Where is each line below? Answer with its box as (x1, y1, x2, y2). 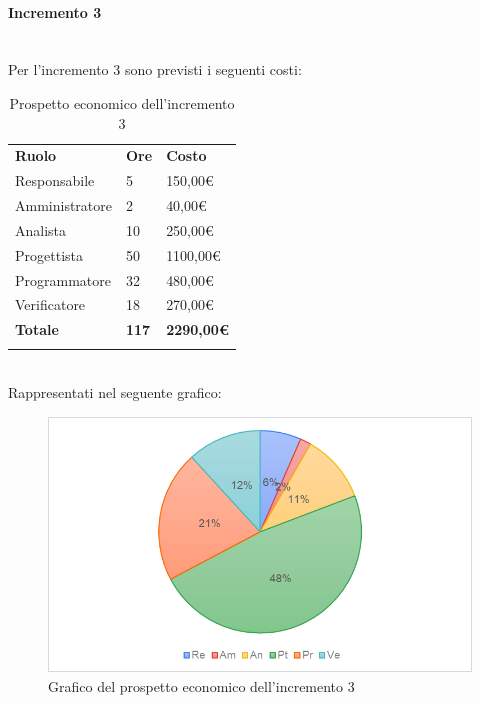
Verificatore (15, 294, 86, 315)
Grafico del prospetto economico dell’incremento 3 (48, 675, 355, 696)
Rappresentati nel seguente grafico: (8, 382, 222, 403)
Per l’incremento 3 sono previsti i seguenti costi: (8, 59, 302, 80)
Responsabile (15, 170, 95, 191)
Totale (15, 319, 59, 340)
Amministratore (15, 195, 112, 216)
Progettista (15, 244, 83, 265)
